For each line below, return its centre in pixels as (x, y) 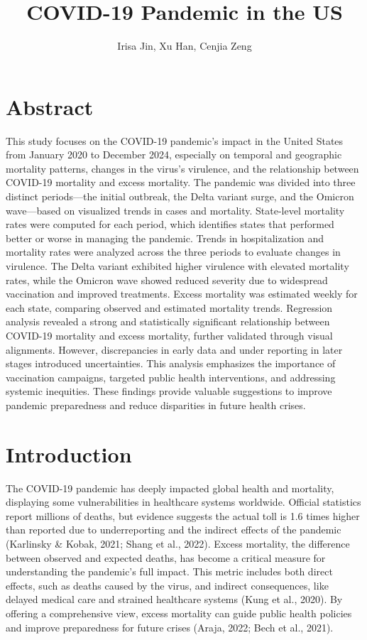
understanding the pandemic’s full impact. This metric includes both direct (169, 571)
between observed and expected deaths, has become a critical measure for (166, 557)
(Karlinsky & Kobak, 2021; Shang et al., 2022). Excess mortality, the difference (178, 544)
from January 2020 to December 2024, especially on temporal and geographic (174, 154)
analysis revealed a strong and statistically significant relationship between (168, 321)
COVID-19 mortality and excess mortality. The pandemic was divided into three (181, 182)
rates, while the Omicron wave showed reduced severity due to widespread (167, 280)
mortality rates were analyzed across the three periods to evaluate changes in (173, 252)
